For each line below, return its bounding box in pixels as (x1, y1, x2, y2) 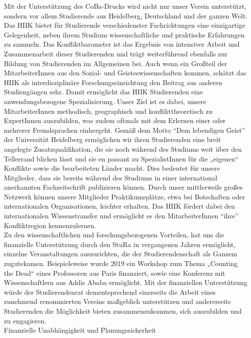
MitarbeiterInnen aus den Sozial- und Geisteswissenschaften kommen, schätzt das (4, 68, 247, 78)
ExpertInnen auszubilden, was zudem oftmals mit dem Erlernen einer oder (4, 115, 226, 125)
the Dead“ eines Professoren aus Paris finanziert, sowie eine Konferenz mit (4, 267, 225, 278)
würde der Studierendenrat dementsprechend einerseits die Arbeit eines (4, 286, 216, 297)
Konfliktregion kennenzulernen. (4, 220, 96, 230)
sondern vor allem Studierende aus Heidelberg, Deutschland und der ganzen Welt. (4, 10, 248, 20)
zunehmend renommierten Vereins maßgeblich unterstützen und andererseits (4, 296, 231, 306)
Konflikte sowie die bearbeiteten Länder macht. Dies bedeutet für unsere (4, 163, 220, 173)
